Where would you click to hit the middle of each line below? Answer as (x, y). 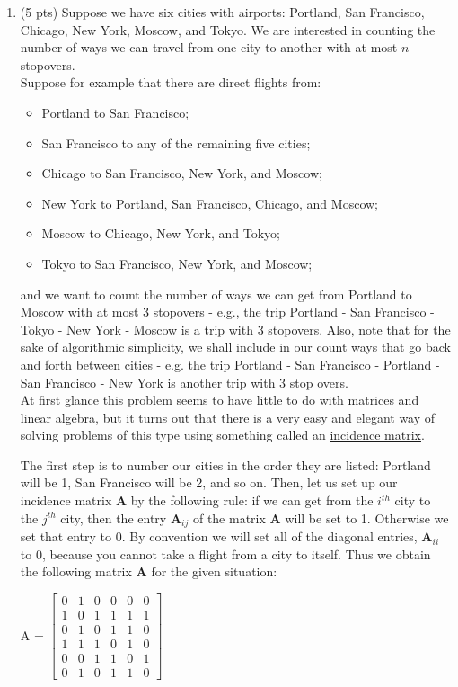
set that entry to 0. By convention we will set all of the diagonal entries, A (226, 536)
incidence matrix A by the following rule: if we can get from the (197, 500)
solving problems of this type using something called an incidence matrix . (222, 435)
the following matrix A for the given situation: (149, 571)
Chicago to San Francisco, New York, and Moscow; (182, 173)
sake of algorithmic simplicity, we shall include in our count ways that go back (235, 347)
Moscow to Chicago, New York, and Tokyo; (161, 233)
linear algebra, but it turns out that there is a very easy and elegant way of (228, 417)
